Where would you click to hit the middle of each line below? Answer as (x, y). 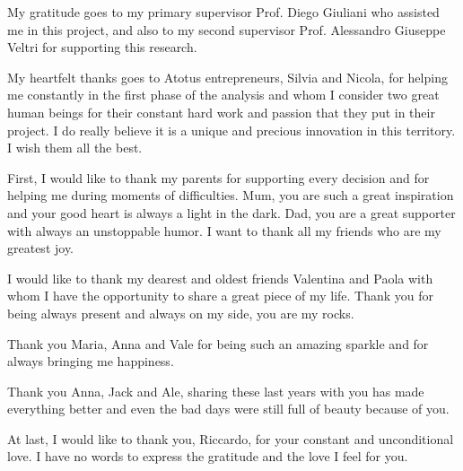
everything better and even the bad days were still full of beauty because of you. (228, 409)
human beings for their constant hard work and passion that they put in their (221, 112)
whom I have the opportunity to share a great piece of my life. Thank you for (221, 296)
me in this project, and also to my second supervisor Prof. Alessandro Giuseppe (227, 29)
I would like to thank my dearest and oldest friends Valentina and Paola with (220, 278)
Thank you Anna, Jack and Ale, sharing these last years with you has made (216, 391)
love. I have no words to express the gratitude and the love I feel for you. (208, 456)
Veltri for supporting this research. (102, 47)
